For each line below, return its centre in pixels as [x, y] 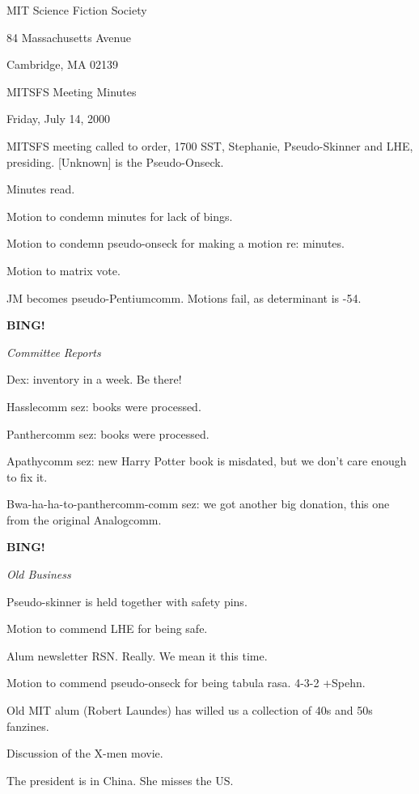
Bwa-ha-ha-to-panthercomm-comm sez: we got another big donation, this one [198, 504]
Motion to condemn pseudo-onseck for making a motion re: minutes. [176, 243]
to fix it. [27, 476]
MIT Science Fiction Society [77, 10]
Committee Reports [54, 352]
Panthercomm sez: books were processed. [108, 433]
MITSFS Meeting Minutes [72, 91]
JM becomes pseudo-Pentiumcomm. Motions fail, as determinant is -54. [184, 297]
